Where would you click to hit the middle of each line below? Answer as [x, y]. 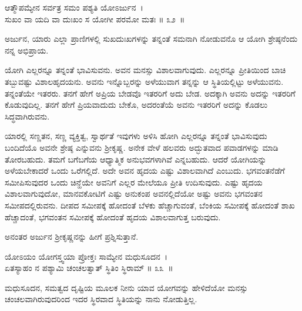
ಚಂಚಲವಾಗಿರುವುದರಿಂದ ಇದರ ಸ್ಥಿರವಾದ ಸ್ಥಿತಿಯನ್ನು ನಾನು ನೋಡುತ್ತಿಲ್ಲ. [101, 299]
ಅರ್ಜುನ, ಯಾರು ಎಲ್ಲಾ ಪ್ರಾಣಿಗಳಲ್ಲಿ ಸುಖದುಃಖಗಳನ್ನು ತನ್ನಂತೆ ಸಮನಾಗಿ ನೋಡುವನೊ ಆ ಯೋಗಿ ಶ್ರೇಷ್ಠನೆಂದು [151, 39]
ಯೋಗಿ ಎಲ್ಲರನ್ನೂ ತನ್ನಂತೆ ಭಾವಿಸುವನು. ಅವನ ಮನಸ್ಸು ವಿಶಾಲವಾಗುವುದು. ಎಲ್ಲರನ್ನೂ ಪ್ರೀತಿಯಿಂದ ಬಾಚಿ [145, 70]
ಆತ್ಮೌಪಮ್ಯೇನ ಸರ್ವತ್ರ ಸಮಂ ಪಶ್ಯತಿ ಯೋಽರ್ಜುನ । [74, 7]
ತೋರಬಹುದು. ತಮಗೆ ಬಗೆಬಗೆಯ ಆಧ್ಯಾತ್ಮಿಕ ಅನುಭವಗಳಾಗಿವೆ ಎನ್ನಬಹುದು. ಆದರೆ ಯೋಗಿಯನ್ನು [136, 159]
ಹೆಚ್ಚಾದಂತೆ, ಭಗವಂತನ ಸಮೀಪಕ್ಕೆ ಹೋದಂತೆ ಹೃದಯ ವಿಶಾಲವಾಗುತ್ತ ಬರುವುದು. [113, 216]
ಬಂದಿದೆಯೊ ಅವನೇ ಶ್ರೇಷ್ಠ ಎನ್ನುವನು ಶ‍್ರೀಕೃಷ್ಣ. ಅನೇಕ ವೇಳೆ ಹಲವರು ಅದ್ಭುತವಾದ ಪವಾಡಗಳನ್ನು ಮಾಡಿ [142, 147]
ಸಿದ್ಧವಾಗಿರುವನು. [27, 116]
